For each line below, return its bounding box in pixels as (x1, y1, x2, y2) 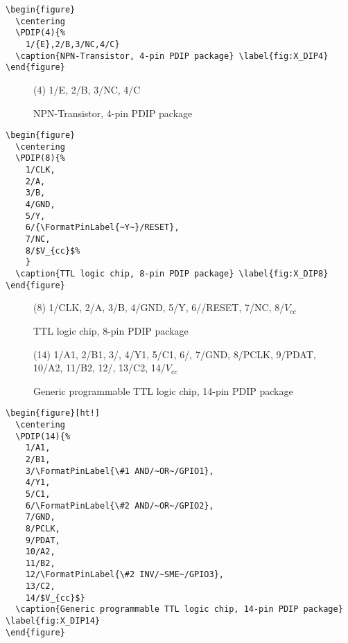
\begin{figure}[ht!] (6, 408, 101, 419)
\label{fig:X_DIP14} (6, 616, 101, 626)
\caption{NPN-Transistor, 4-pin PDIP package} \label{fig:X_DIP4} (15, 51, 329, 61)
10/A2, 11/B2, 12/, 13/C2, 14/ (33, 360, 166, 375)
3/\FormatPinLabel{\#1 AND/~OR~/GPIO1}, (25, 466, 214, 476)
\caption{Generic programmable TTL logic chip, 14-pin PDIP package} (15, 604, 343, 615)
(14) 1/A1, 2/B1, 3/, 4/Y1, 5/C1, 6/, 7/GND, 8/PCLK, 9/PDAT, (33, 346, 316, 361)
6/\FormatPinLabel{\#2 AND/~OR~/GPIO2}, (25, 500, 214, 511)
